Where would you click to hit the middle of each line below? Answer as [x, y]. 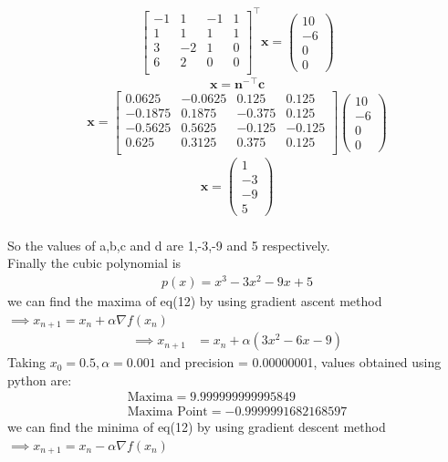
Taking [27, 362]
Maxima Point [167, 412]
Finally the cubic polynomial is [94, 263]
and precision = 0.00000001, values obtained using [301, 362]
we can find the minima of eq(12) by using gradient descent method [197, 427]
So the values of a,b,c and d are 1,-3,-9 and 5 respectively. [169, 245]
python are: [40, 380]
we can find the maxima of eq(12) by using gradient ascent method [195, 301]
